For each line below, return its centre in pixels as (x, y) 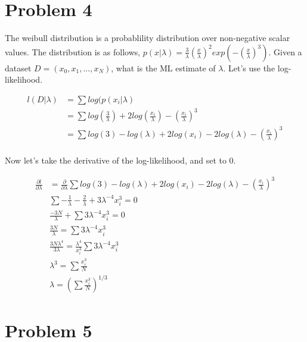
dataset (18, 68)
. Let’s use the (249, 68)
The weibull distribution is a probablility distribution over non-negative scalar (148, 38)
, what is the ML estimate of (163, 68)
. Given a (285, 51)
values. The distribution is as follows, (73, 51)
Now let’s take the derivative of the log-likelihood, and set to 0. (120, 160)
